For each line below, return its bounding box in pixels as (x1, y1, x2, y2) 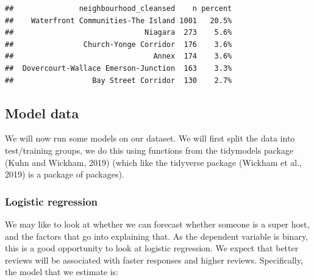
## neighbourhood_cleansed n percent (5, 4, 232, 13)
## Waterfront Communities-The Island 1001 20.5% (5, 16, 232, 25)
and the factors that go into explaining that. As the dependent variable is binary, (5, 229, 309, 242)
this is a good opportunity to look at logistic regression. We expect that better (5, 242, 299, 254)
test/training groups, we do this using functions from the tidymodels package (5, 143, 294, 156)
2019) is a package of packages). (5, 168, 124, 181)
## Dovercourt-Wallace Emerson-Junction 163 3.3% (5, 63, 232, 73)
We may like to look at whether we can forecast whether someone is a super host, (5, 217, 310, 230)
